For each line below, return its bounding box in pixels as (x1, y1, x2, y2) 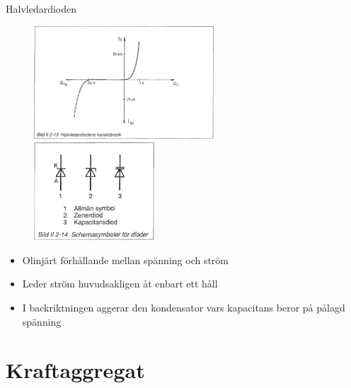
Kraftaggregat (6, 355, 145, 384)
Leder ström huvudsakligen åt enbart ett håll (22, 276, 218, 291)
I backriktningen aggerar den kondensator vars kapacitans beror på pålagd (22, 299, 345, 314)
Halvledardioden (6, 1, 77, 16)
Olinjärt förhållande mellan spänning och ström (22, 252, 229, 267)
